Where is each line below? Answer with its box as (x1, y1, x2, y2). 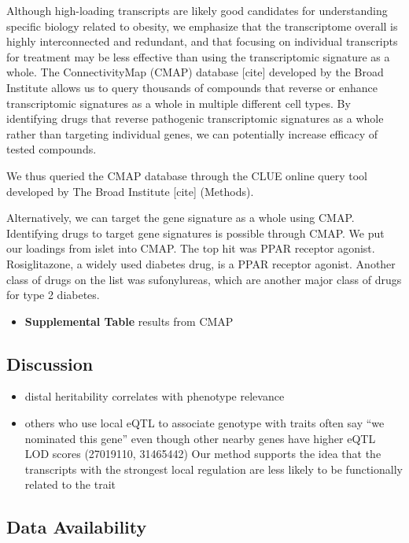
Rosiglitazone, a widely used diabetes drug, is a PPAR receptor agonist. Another (6, 255, 396, 271)
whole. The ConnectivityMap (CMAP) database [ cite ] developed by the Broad (6, 64, 384, 80)
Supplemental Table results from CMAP (24, 312, 234, 329)
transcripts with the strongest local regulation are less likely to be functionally (24, 460, 403, 477)
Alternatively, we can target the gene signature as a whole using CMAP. (6, 209, 355, 226)
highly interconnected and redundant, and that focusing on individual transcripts (6, 33, 398, 50)
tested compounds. (6, 141, 97, 157)
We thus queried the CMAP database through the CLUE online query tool (6, 167, 368, 183)
